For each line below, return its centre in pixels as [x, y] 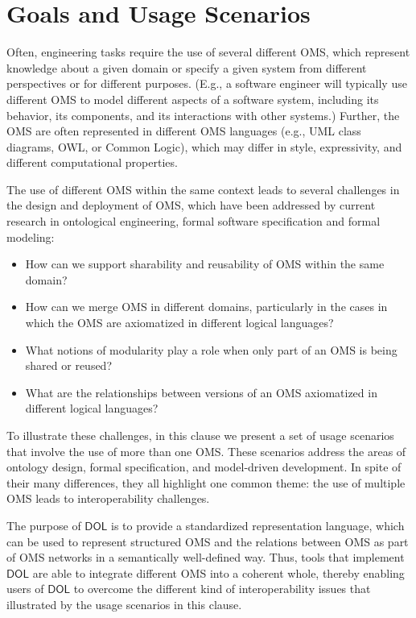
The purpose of [44, 525]
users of [25, 589]
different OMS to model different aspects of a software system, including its [193, 99]
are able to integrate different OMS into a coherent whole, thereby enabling [218, 572]
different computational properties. [92, 162]
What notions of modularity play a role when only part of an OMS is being [211, 349]
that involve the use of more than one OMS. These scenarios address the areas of [206, 451]
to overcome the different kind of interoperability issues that [222, 589]
